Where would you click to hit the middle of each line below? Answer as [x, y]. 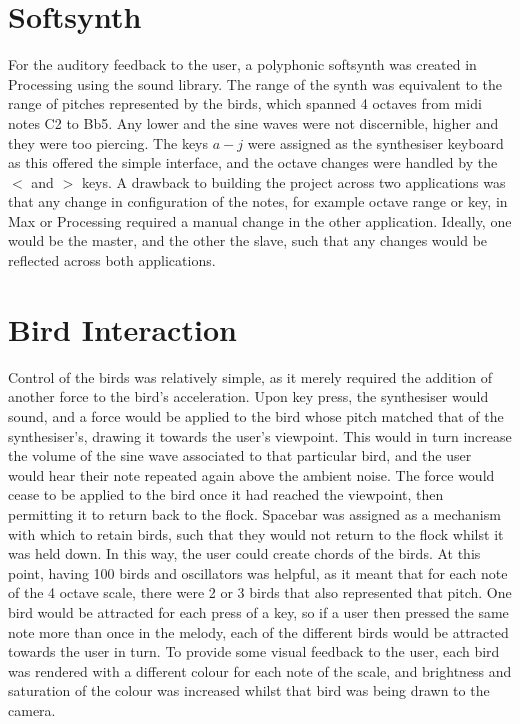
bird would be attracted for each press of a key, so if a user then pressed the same [258, 611]
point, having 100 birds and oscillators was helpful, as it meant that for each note [258, 572]
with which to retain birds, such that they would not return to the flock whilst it [256, 533]
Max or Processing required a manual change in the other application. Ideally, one [260, 220]
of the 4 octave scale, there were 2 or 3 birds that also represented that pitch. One [260, 592]
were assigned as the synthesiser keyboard [375, 142]
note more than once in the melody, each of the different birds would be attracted [258, 631]
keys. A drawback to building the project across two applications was [293, 181]
